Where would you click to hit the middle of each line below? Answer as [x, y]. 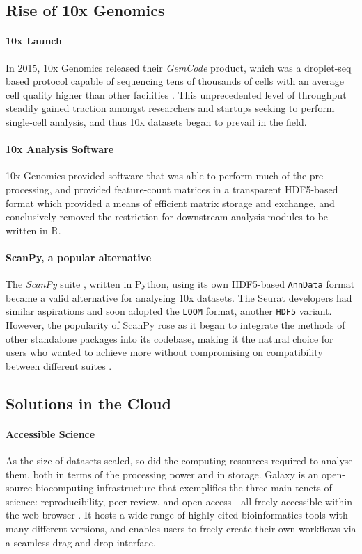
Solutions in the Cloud [88, 403]
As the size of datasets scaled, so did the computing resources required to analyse [179, 460]
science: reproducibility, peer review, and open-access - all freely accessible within [179, 501]
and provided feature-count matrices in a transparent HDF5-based [197, 189]
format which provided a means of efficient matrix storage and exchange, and [170, 203]
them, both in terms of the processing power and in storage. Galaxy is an [162, 474]
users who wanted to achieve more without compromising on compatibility [164, 352]
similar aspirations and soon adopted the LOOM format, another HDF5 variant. [169, 311]
